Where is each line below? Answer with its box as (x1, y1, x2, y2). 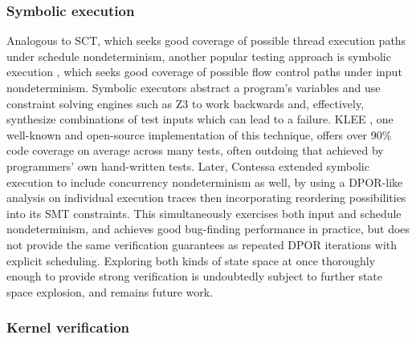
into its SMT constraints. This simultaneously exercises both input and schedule (6, 204, 402, 221)
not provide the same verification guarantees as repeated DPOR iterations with (6, 236, 398, 252)
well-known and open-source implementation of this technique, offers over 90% (6, 126, 392, 143)
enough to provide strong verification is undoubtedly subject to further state (6, 268, 383, 285)
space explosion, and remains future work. (6, 283, 214, 300)
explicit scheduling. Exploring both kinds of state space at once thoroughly (6, 252, 376, 268)
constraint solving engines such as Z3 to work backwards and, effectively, (6, 95, 365, 111)
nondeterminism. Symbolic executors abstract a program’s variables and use (6, 79, 381, 95)
